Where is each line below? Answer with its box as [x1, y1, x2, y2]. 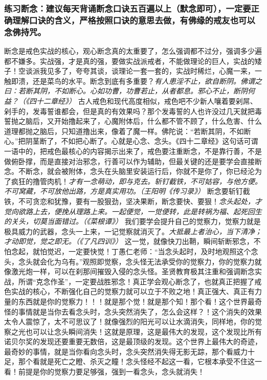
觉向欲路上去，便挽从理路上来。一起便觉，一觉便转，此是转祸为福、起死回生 [4, 206, 262, 216]
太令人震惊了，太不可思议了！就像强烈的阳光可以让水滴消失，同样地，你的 [4, 316, 255, 327]
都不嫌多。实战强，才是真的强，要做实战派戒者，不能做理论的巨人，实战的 [4, 55, 255, 66]
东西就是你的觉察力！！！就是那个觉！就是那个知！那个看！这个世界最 [18, 296, 255, 306]
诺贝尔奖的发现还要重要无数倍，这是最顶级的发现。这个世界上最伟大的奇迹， [4, 336, 262, 347]
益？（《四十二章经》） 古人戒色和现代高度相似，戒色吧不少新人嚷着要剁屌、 [4, 96, 257, 106]
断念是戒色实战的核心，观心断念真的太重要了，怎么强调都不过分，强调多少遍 [4, 46, 262, 56]
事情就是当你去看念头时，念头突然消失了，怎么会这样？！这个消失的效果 [18, 306, 262, 317]
